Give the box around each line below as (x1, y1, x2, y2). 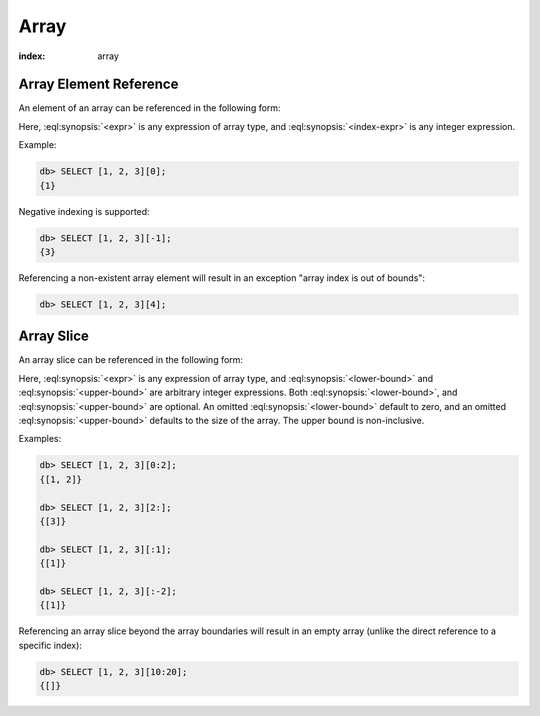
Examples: (18, 433, 62, 445)
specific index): (18, 639, 82, 651)
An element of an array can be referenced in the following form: (18, 102, 281, 114)
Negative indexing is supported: (18, 205, 150, 217)
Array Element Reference (18, 76, 179, 93)
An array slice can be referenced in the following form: (18, 354, 244, 366)
